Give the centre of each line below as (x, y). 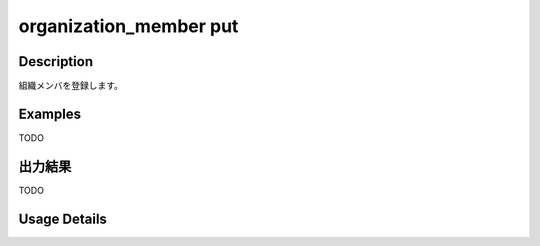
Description (56, 61)
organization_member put (128, 26)
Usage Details (62, 218)
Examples (50, 113)
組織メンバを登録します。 (71, 86)
